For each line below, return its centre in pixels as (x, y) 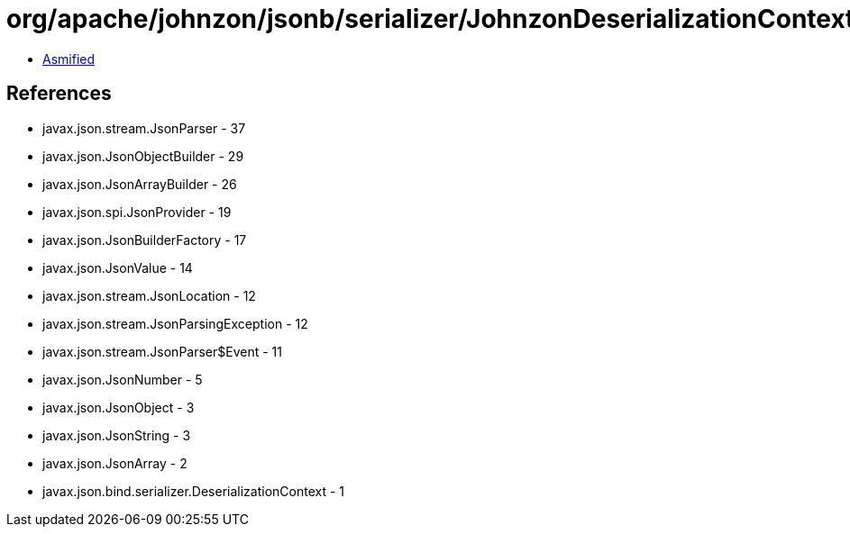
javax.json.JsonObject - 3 (119, 407)
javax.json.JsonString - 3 (117, 435)
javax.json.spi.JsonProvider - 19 (137, 212)
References (59, 94)
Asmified (69, 59)
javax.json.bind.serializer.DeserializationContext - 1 (193, 491)
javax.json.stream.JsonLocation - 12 (149, 295)
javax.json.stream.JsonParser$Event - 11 (162, 351)
